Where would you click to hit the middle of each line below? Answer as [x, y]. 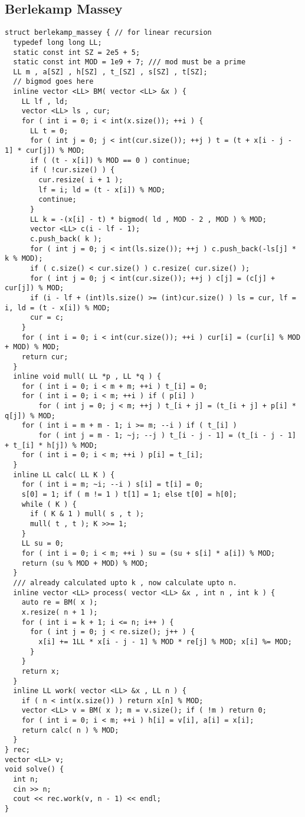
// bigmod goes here [53, 82]
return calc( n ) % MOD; [70, 730]
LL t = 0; [49, 131]
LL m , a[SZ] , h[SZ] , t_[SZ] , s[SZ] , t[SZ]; [110, 72]
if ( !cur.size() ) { [72, 170]
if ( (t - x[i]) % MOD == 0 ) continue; [110, 160]
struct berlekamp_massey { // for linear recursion [108, 33]
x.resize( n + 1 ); [60, 612]
